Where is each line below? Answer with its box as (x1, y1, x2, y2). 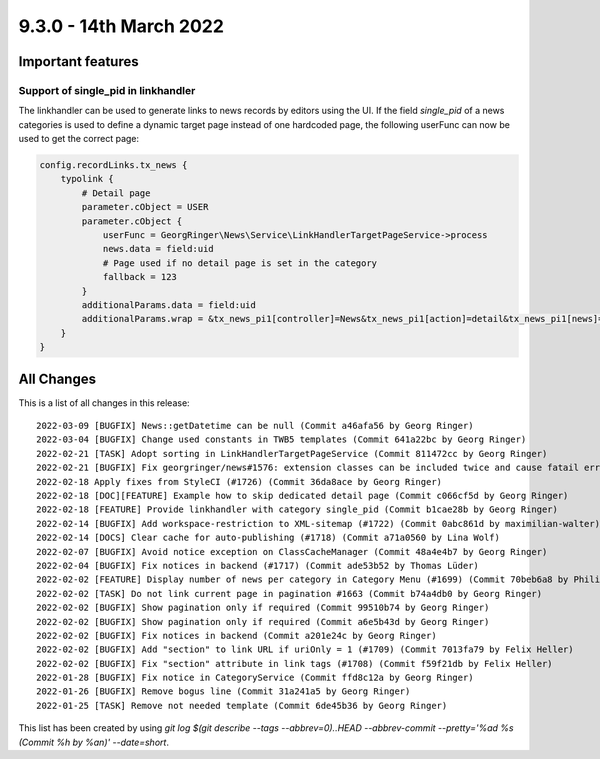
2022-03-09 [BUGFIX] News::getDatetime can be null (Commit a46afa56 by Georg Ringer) (36, 420, 474, 432)
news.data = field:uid (102, 243, 214, 255)
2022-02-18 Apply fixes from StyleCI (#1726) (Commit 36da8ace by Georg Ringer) (36, 476, 443, 487)
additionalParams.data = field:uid (81, 299, 257, 310)
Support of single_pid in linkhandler (18, 83, 196, 97)
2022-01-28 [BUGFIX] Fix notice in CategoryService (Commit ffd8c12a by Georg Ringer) (36, 672, 474, 684)
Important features (18, 53, 139, 70)
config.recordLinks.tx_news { (39, 160, 188, 171)
